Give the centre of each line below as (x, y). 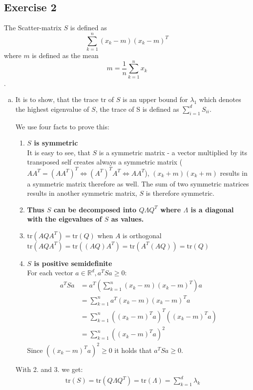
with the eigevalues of (64, 219)
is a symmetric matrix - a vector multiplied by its (173, 152)
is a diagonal (212, 209)
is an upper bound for (155, 99)
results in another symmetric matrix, (82, 193)
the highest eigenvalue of (52, 109)
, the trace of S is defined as (137, 109)
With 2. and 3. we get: (49, 369)
